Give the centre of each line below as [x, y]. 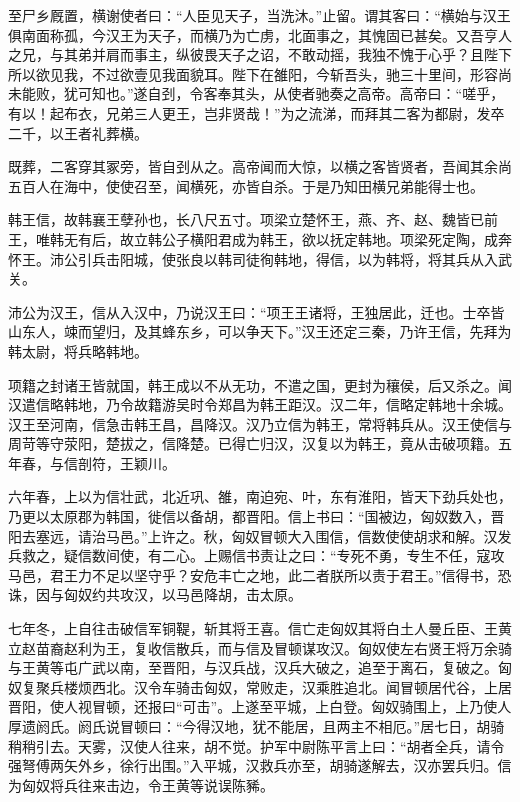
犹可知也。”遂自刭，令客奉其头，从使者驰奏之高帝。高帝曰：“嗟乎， [284, 93]
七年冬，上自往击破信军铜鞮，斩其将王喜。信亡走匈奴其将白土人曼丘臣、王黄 [260, 628]
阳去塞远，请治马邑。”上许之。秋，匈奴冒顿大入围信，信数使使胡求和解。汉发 [260, 535]
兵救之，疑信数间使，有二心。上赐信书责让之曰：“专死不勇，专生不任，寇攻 [256, 555]
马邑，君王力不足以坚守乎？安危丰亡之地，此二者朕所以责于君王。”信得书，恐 [260, 574]
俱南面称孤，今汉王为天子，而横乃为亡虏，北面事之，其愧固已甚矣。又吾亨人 [260, 34]
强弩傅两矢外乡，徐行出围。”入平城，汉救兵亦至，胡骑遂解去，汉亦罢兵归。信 [260, 765]
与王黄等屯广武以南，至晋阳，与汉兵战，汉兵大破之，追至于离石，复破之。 [253, 667]
